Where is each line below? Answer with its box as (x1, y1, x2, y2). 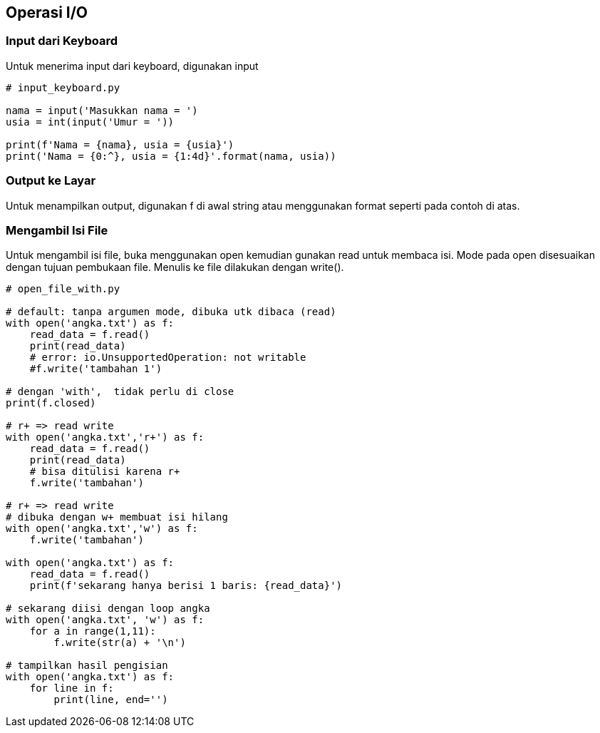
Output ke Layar (6, 173, 96, 188)
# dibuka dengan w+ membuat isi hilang (6, 511, 228, 523)
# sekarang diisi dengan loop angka (6, 603, 210, 615)
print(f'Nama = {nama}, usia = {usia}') (6, 138, 234, 150)
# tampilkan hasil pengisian (6, 660, 168, 672)
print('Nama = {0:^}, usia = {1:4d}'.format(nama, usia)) (6, 150, 336, 162)
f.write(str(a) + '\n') (53, 637, 186, 649)
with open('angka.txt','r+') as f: (6, 431, 205, 444)
